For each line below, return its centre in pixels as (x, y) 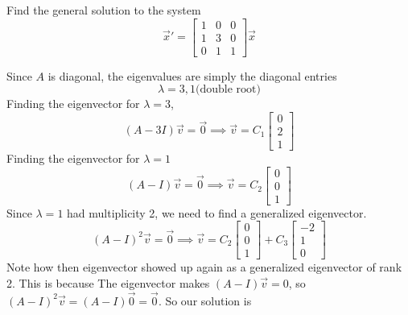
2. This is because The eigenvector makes (108, 282)
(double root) (228, 90)
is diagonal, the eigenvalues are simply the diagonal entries (192, 75)
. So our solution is (205, 300)
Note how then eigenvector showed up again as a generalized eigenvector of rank (204, 267)
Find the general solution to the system (104, 10)
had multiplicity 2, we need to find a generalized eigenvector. (217, 212)
